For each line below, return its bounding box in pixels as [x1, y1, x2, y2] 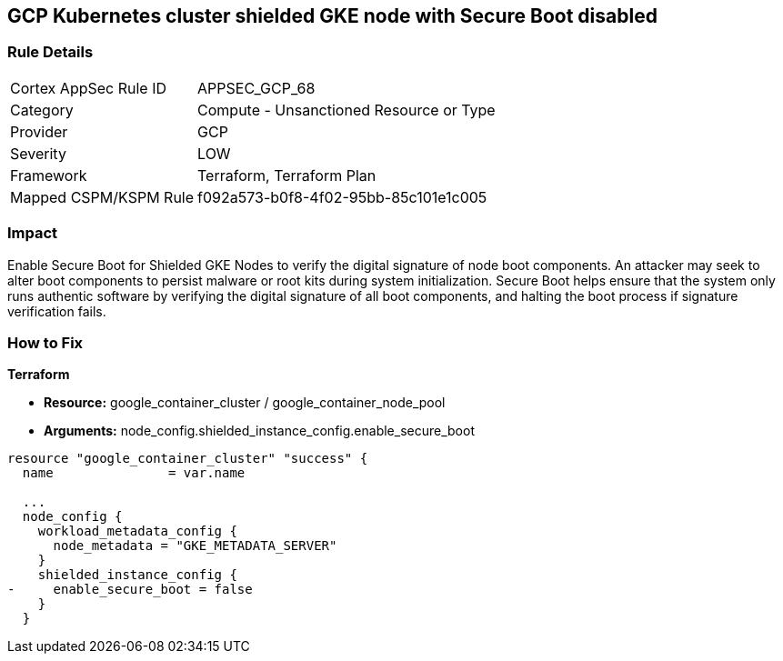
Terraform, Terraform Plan [197, 165, 376, 185]
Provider [10, 122, 68, 141]
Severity [10, 144, 66, 163]
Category [10, 100, 74, 119]
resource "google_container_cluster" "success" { [7, 451, 368, 466]
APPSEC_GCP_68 [197, 78, 316, 97]
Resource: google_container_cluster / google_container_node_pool [44, 395, 446, 411]
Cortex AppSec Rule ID [10, 78, 167, 97]
